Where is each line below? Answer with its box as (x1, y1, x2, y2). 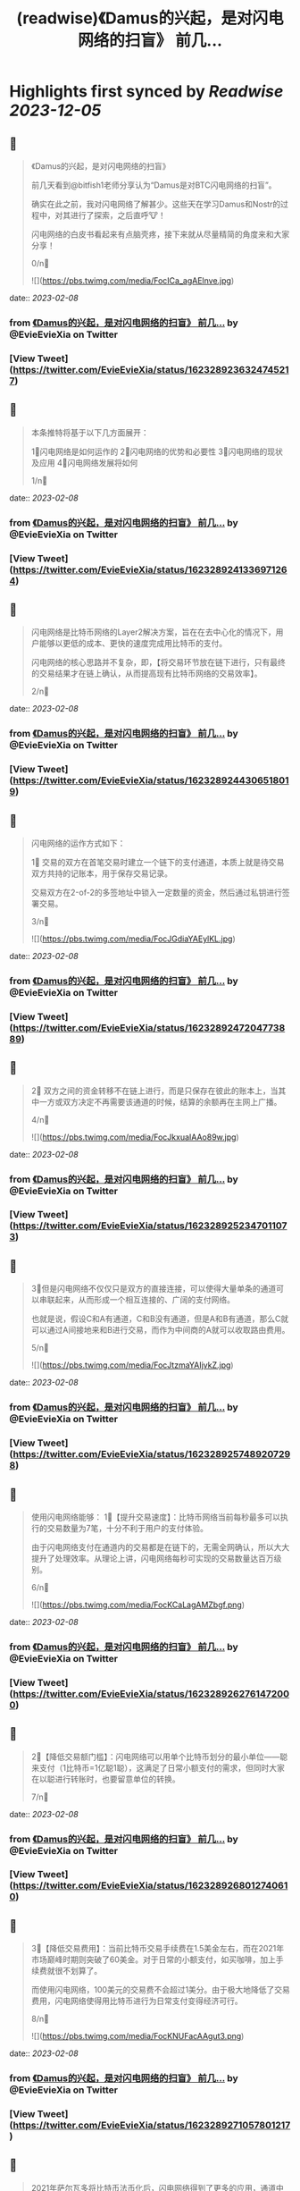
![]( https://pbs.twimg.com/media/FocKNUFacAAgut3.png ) (30, 2031, 245, 2042)
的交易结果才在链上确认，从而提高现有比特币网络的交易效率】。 (30, 668, 262, 679)
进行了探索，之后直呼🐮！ (70, 210, 167, 220)
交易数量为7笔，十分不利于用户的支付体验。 (46, 1522, 208, 1533)
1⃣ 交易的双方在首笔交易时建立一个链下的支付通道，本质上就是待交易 (30, 856, 285, 867)
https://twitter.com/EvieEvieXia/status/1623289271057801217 (12, 2119, 291, 2132)
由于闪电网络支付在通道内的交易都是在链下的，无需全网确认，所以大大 (30, 1541, 290, 1552)
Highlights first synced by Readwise (9, 81, 284, 102)
